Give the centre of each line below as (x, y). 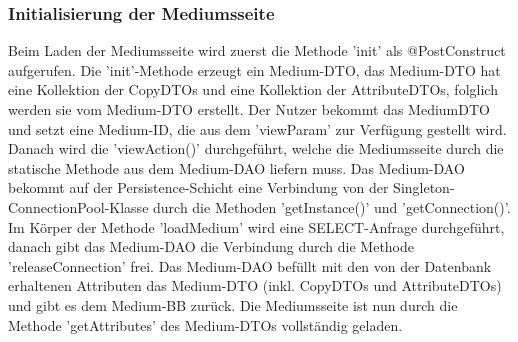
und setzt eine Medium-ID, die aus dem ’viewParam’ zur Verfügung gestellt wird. (257, 128)
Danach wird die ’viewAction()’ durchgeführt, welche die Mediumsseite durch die (256, 148)
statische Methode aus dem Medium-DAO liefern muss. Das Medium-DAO (236, 167)
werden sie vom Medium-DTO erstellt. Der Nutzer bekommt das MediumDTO (249, 109)
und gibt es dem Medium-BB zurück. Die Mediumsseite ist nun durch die (233, 304)
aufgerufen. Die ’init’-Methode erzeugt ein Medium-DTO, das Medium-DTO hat (254, 69)
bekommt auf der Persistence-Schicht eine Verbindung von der (198, 187)
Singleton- (424, 187)
